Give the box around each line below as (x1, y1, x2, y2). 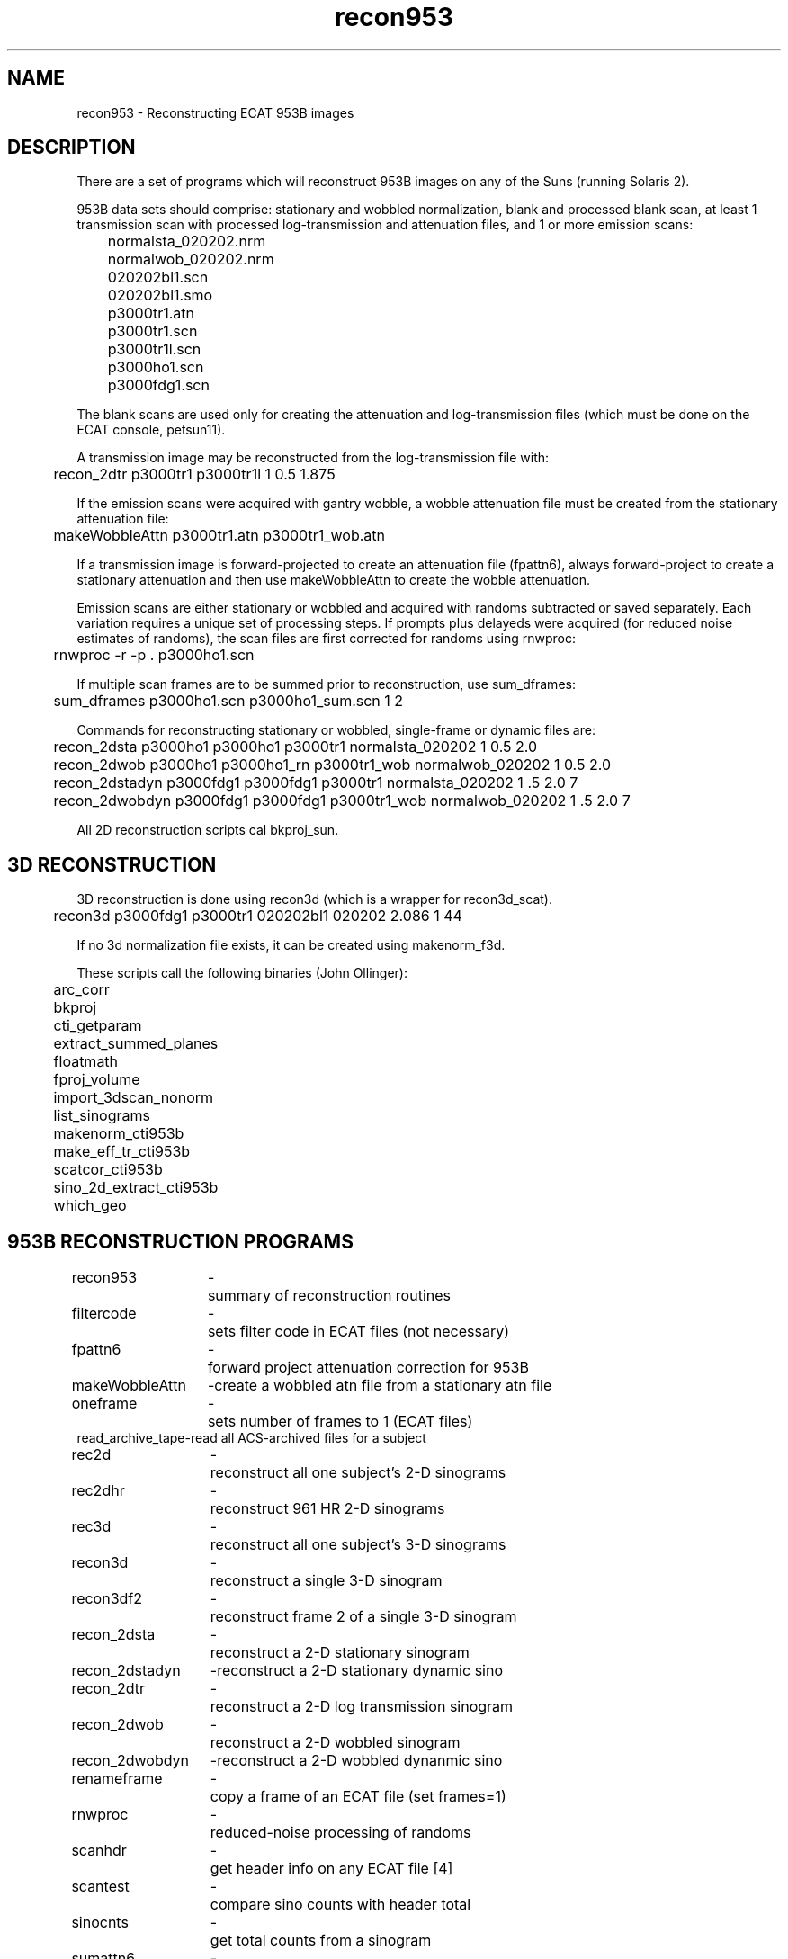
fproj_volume (53, 1070, 140, 1089)
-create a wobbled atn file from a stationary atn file (207, 1376, 552, 1395)
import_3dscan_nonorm (53, 1088, 214, 1107)
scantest (71, 1877, 130, 1896)
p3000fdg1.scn (107, 376, 210, 395)
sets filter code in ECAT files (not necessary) (207, 1322, 510, 1341)
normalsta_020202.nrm (107, 232, 266, 251)
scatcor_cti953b (53, 1160, 163, 1179)
